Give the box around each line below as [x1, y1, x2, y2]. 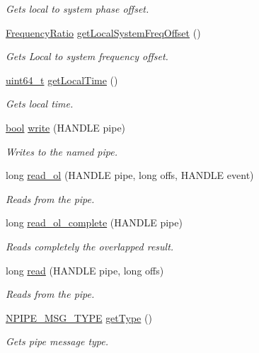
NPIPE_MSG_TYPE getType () [6, 310, 152, 325]
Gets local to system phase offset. [6, 1, 149, 16]
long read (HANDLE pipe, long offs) [6, 262, 164, 277]
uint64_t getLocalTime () [6, 72, 118, 87]
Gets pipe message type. [6, 334, 109, 349]
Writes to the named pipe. [6, 144, 118, 158]
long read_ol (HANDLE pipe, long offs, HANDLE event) [6, 168, 254, 183]
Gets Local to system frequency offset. [6, 49, 168, 64]
